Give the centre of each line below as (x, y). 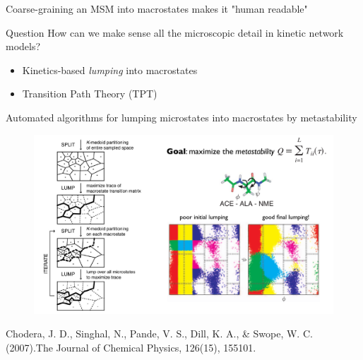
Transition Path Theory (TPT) (90, 94)
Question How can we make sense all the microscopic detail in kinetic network (175, 32)
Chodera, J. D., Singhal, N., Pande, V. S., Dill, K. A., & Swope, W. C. (159, 334)
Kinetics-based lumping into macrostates (110, 70)
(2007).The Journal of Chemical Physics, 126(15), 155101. (131, 347)
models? (23, 46)
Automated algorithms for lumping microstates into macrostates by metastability (181, 117)
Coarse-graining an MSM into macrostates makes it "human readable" (157, 8)
